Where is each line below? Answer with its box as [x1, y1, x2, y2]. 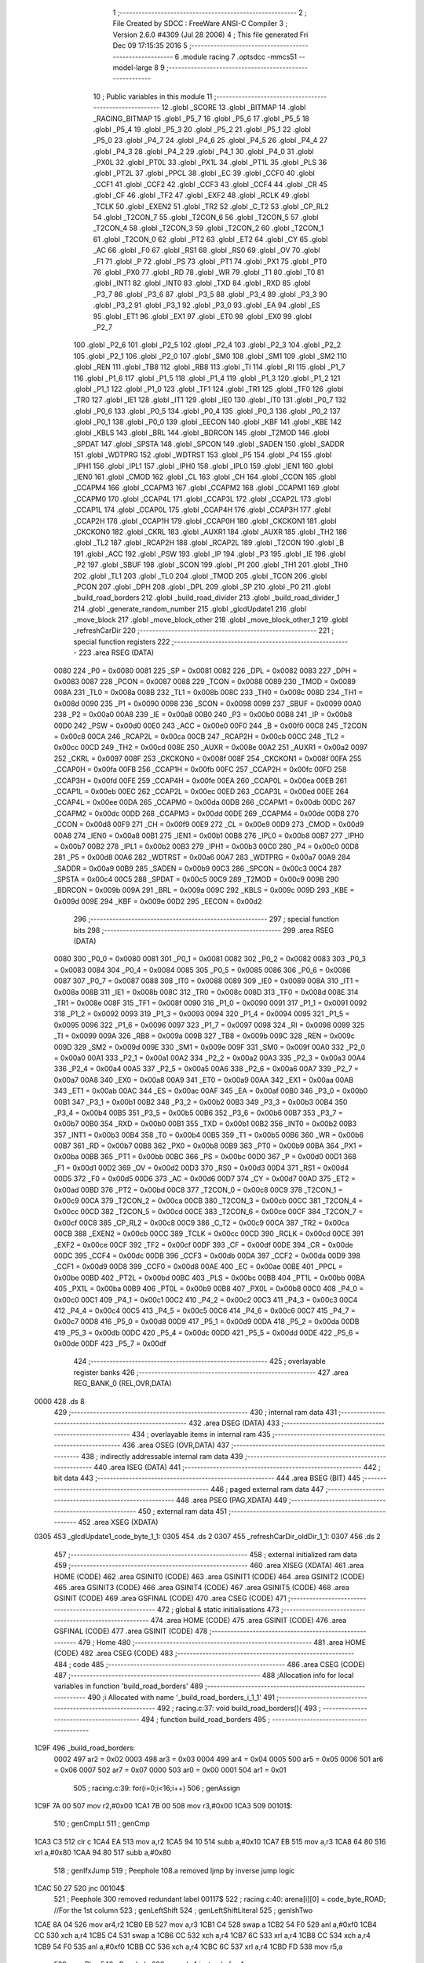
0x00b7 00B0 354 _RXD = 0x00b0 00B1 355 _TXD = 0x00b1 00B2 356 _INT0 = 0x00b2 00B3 [53, 1119, 357, 1128]
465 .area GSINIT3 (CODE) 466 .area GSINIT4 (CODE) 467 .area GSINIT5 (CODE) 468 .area [53, 1582, 349, 1592]
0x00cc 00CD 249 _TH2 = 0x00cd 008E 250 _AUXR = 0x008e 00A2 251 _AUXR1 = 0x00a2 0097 [53, 743, 368, 752]
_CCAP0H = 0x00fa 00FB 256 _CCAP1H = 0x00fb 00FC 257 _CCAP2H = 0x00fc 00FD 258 [53, 765, 347, 774]
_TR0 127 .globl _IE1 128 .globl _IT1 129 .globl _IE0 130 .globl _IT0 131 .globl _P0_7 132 [73, 395, 347, 404]
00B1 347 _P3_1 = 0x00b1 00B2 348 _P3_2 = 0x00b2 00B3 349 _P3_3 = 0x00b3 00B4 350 [53, 1097, 348, 1106]
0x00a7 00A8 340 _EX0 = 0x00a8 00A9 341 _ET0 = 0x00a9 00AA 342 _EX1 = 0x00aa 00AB [53, 1075, 353, 1084]
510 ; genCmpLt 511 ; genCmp [53, 1819, 151, 1829]
